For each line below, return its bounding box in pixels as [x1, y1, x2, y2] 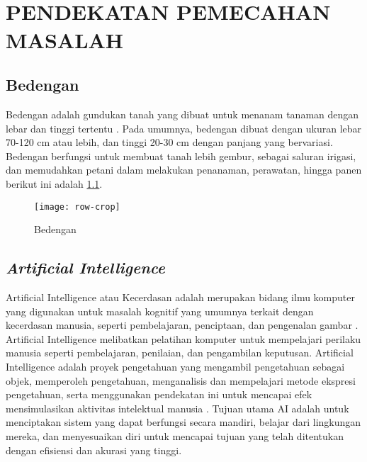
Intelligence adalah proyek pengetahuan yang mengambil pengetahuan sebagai [6, 359, 345, 373]
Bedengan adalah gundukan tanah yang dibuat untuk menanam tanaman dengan [6, 106, 359, 121]
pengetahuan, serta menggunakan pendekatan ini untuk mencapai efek [6, 387, 312, 402]
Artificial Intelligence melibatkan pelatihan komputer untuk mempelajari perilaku [6, 331, 361, 346]
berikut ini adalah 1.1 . [6, 176, 103, 191]
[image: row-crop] [34, 201, 120, 212]
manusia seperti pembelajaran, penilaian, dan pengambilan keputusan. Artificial [6, 345, 354, 360]
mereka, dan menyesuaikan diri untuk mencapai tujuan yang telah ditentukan [6, 428, 344, 443]
